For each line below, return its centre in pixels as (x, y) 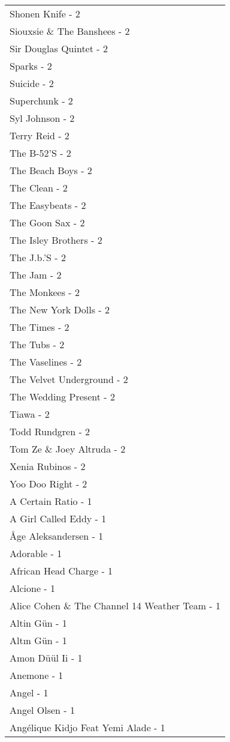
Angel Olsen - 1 (42, 710)
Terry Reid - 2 (40, 135)
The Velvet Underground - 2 (69, 379)
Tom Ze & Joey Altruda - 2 (68, 449)
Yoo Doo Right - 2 (49, 484)
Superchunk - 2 (41, 101)
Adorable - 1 (36, 553)
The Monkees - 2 (45, 292)
